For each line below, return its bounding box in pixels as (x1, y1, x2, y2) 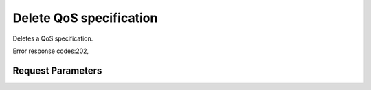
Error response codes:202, (12, 47, 89, 55)
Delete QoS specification (12, 10, 158, 25)
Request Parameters (12, 65, 102, 76)
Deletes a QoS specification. (12, 34, 93, 43)
